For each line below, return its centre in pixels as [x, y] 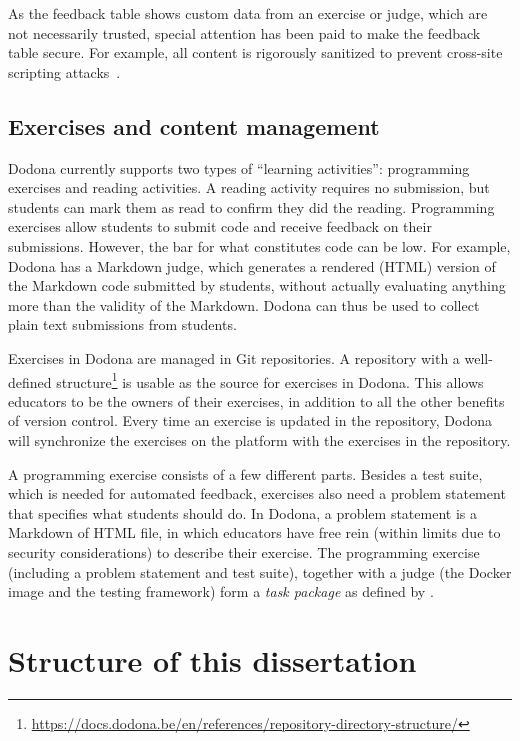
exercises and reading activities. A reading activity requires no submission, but [249, 187]
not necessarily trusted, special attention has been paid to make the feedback [244, 32]
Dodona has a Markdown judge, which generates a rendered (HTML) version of [252, 265]
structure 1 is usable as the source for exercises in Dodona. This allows [270, 380]
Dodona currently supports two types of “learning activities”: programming [239, 167]
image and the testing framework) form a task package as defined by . [221, 591]
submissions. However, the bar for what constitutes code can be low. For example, [259, 245]
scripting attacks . [64, 71]
